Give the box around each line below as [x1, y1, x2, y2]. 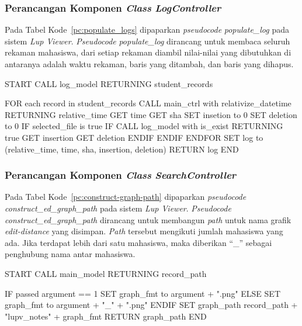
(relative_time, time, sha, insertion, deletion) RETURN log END [5, 143, 239, 155]
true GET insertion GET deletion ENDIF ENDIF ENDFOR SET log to [5, 131, 263, 143]
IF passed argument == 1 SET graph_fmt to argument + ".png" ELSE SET [5, 287, 280, 299]
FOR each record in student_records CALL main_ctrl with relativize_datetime [5, 97, 291, 109]
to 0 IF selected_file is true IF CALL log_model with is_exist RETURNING [5, 120, 283, 132]
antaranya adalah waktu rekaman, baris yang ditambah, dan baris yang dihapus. [5, 58, 294, 70]
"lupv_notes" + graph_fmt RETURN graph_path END [5, 310, 207, 322]
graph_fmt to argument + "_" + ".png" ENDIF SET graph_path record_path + [5, 299, 298, 311]
